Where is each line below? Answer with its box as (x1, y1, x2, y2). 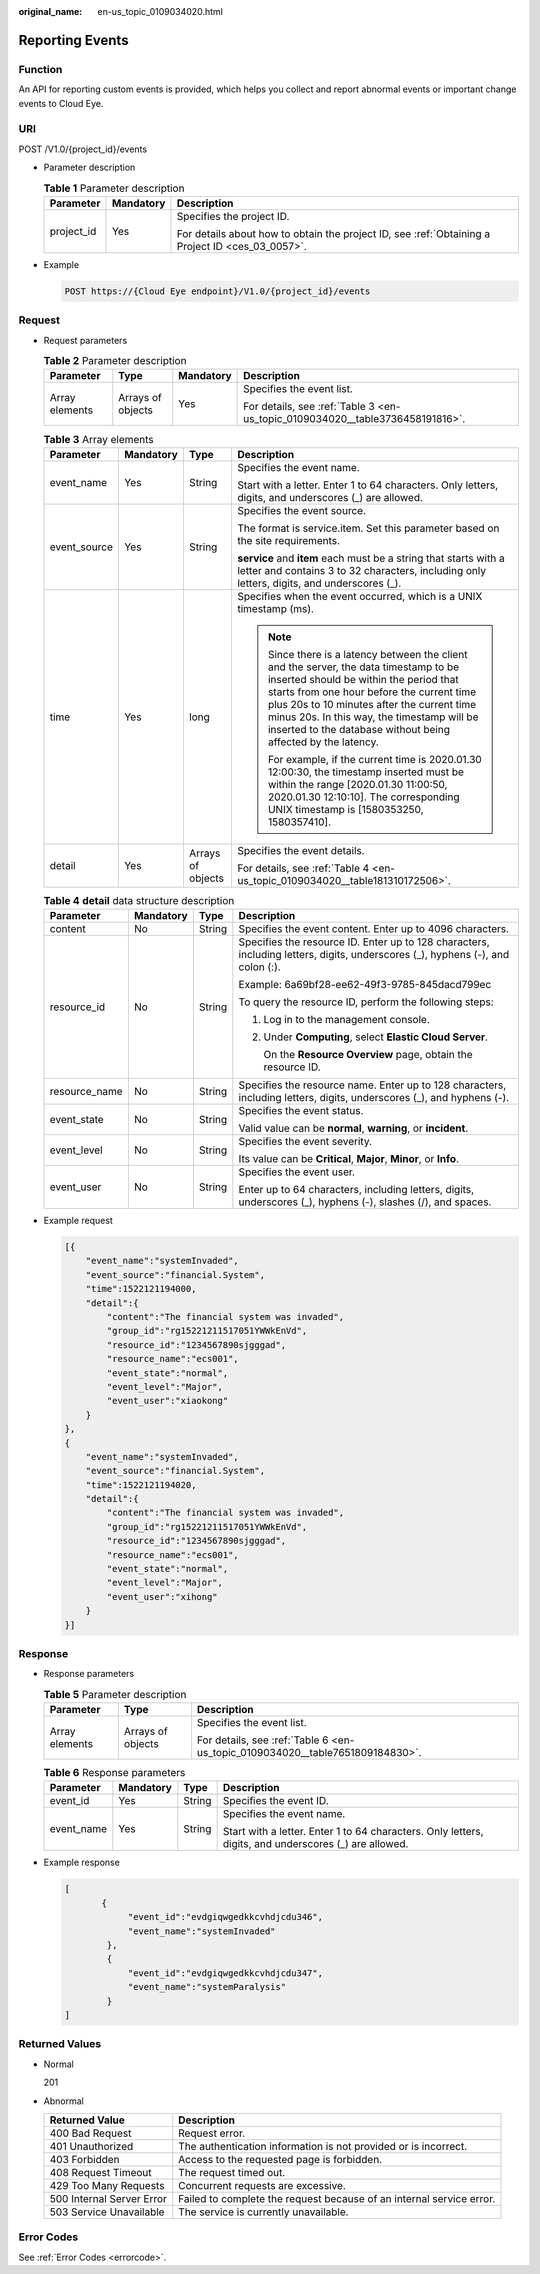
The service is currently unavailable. (178, 2205, 349, 2219)
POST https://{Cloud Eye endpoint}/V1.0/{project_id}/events (64, 285, 371, 297)
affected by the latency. (267, 735, 379, 749)
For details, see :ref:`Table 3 (243, 400, 375, 414)
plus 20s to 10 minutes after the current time (267, 697, 477, 711)
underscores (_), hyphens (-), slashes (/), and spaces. (238, 1195, 492, 1209)
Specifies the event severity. (238, 1135, 373, 1149)
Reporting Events (18, 31, 129, 49)
